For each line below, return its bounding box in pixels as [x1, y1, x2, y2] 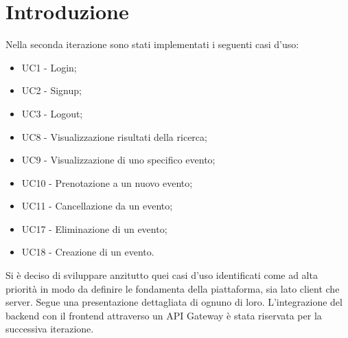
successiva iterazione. [5, 322, 94, 336]
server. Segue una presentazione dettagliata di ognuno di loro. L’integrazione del [5, 295, 343, 309]
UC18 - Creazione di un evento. [21, 245, 154, 259]
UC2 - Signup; [21, 83, 82, 98]
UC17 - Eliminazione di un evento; [21, 221, 167, 236]
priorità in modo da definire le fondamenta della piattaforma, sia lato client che [5, 281, 340, 295]
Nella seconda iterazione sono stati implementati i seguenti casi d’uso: [5, 37, 299, 52]
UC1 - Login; [21, 60, 77, 74]
